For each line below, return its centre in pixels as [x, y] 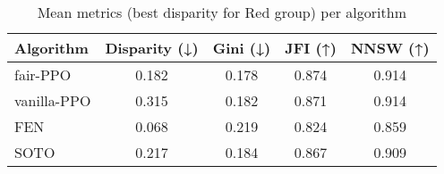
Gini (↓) [242, 48]
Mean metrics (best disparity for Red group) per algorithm [222, 12]
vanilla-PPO [53, 100]
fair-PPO [43, 75]
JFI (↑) [311, 48]
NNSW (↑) [390, 48]
